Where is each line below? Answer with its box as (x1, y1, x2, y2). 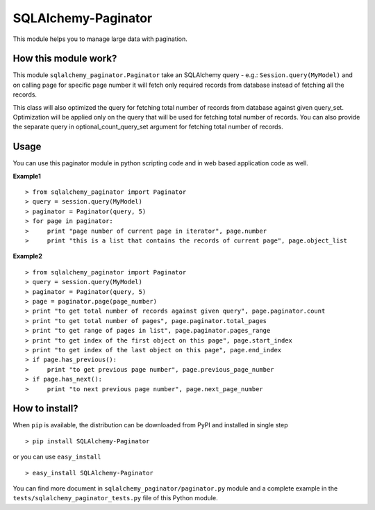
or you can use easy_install (12, 452, 101, 461)
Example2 (12, 252, 43, 261)
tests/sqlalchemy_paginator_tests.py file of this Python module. (12, 494, 218, 502)
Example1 (12, 172, 42, 180)
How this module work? (12, 53, 117, 65)
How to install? (12, 403, 79, 415)
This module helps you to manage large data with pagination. (12, 35, 187, 43)
